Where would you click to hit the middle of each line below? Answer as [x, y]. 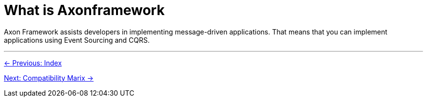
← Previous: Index [33, 63]
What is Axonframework [84, 10]
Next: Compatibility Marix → [49, 78]
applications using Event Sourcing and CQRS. [77, 40]
